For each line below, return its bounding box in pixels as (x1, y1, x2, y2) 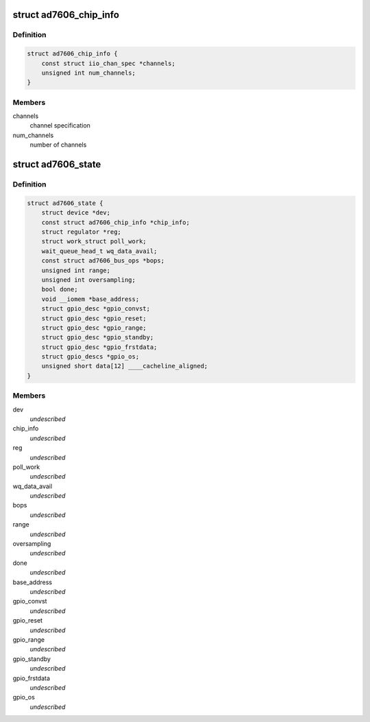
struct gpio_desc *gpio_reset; (41, 314, 147, 322)
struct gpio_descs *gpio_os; (41, 353, 140, 361)
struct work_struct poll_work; (41, 237, 147, 245)
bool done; (41, 285, 78, 293)
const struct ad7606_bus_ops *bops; (41, 257, 164, 265)
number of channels (29, 141, 87, 149)
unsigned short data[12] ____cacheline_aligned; (41, 362, 208, 370)
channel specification (29, 121, 90, 130)
